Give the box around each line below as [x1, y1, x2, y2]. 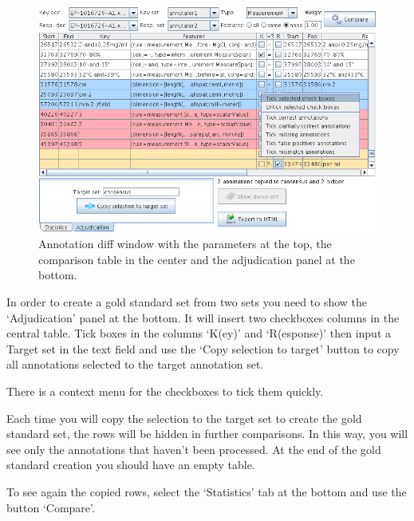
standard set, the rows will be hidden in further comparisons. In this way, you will [6, 425, 408, 442]
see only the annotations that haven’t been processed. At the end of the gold [6, 440, 381, 457]
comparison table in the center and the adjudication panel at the [38, 251, 355, 267]
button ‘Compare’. [6, 499, 95, 515]
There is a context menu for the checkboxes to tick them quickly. [6, 382, 324, 399]
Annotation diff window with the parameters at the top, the [38, 235, 332, 252]
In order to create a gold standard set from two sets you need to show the [6, 293, 368, 310]
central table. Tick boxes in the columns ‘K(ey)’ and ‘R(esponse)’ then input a [6, 325, 391, 341]
